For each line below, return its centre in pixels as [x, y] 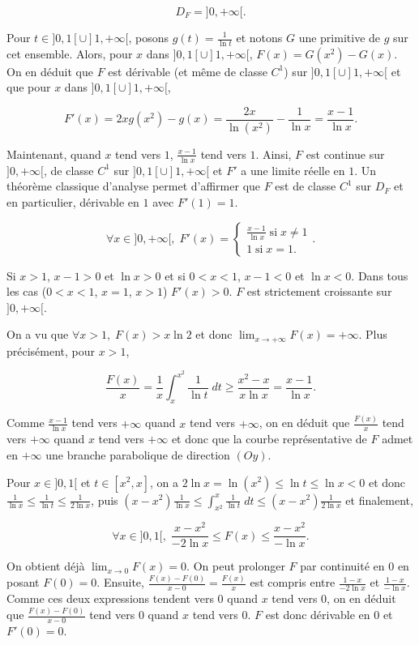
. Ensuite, [120, 582]
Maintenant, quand [54, 154]
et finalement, [379, 500]
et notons [259, 37]
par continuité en [342, 566]
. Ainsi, [274, 154]
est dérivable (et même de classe [188, 71]
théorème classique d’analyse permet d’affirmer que [134, 186]
